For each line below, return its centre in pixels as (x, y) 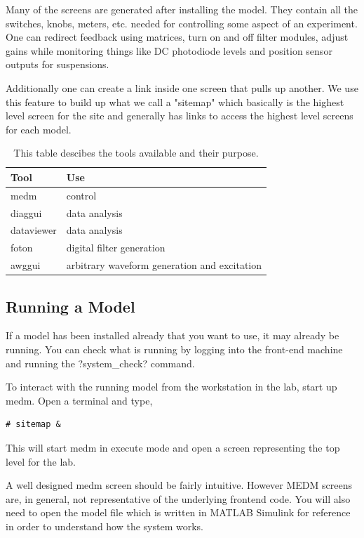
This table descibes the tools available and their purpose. (136, 153)
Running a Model (70, 306)
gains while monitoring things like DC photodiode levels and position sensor (169, 50)
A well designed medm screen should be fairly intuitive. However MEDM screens (179, 485)
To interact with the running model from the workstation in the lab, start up (171, 387)
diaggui (26, 212)
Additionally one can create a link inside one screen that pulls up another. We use (182, 87)
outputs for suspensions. (58, 64)
